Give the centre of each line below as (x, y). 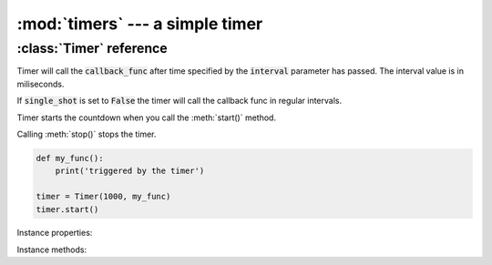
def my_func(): (70, 158)
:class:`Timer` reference (92, 48)
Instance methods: (51, 250)
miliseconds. (41, 84)
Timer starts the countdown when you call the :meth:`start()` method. (147, 117)
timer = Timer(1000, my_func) (103, 197)
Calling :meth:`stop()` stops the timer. (87, 134)
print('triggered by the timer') (130, 171)
